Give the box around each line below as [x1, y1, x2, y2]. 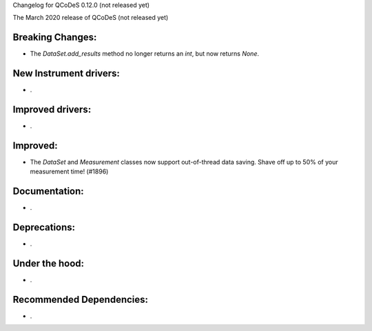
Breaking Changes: [12, 32, 97, 43]
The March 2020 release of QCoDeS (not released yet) [12, 14, 169, 22]
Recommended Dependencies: [12, 293, 148, 306]
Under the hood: [12, 258, 85, 270]
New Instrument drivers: [12, 67, 121, 79]
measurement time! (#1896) [30, 167, 109, 175]
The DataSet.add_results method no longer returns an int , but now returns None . [30, 50, 260, 58]
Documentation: [12, 186, 84, 197]
